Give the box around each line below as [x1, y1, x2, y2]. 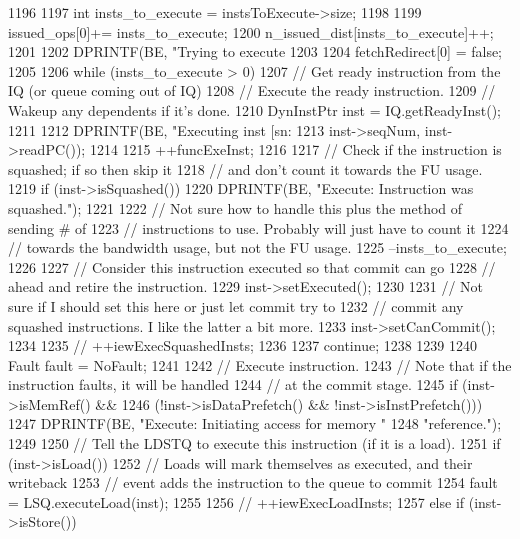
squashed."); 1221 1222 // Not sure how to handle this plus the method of [8, 197, 463, 218]
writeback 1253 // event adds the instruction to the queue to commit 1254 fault [8, 472, 498, 493]
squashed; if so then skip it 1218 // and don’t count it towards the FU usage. [8, 158, 483, 179]
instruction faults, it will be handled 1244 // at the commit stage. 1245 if [8, 374, 458, 395]
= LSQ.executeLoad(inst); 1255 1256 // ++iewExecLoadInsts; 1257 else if [8, 491, 465, 512]
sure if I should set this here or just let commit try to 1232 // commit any [8, 295, 464, 316]
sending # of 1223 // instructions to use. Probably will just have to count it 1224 [8, 217, 509, 238]
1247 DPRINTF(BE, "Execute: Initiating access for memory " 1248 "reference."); [8, 413, 502, 434]
